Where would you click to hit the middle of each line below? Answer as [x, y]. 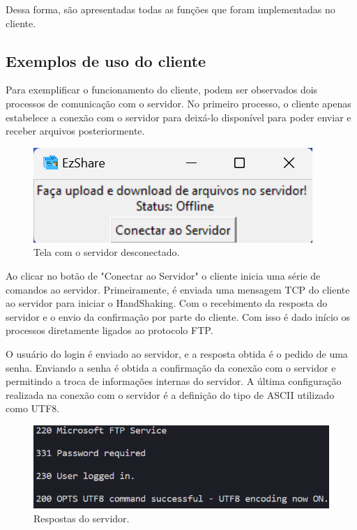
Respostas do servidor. [82, 518]
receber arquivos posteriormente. [75, 131]
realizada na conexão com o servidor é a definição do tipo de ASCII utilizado [170, 394]
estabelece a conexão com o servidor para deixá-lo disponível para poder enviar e [178, 117]
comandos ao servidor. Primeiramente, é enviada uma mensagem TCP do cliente [178, 289]
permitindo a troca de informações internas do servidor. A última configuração [174, 381]
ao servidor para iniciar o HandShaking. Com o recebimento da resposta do [167, 303]
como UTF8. [33, 408]
